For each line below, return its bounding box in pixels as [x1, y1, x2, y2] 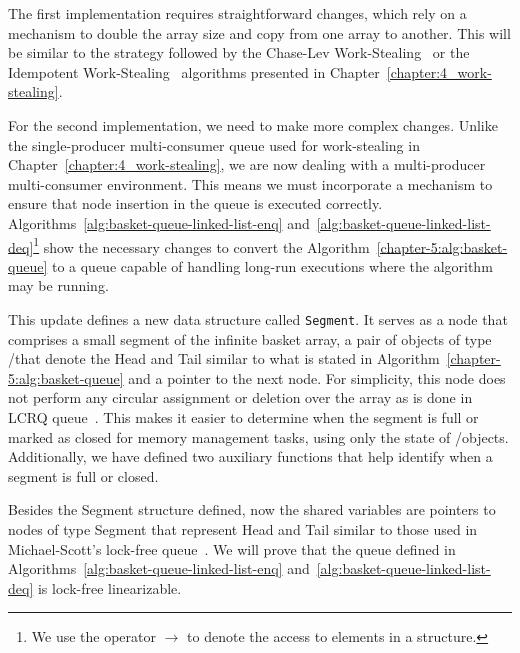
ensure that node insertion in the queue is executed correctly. [8, 193, 383, 214]
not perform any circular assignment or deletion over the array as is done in [8, 387, 473, 408]
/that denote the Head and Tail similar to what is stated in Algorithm [8, 348, 440, 369]
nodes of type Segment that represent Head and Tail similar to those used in [8, 518, 478, 539]
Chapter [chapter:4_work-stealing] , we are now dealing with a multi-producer [8, 154, 486, 175]
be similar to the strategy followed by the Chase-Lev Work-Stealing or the [8, 42, 470, 63]
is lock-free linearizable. [37, 577, 182, 598]
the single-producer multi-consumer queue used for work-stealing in [8, 134, 420, 155]
